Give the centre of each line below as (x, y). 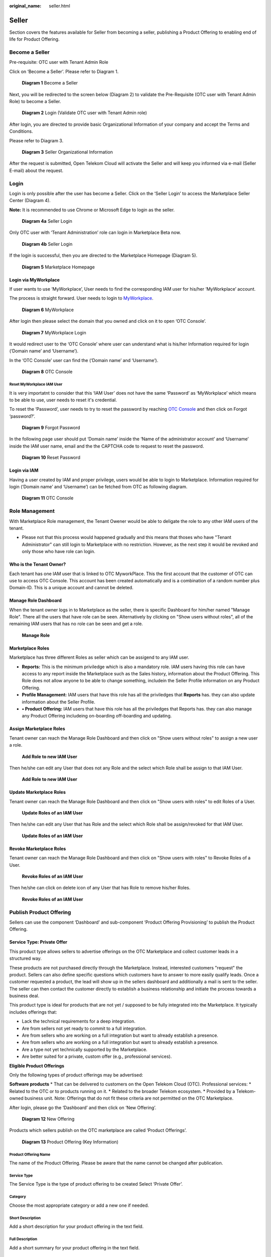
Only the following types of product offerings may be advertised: (76, 1075)
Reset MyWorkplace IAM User (36, 384)
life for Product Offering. (34, 39)
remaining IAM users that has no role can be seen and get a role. (76, 624)
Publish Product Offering (40, 912)
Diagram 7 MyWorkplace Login (54, 332)
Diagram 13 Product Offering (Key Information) (70, 1142)
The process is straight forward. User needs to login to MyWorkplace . (81, 298)
